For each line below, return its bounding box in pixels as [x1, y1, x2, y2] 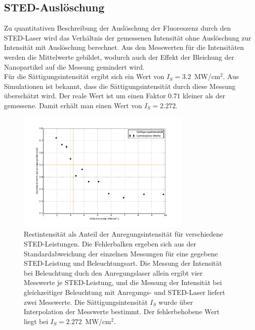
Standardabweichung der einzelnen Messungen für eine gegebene [24, 248, 218, 258]
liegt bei [24, 316, 48, 326]
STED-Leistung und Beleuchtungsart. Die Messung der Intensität [24, 258, 222, 268]
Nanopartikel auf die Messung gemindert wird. [4, 61, 145, 72]
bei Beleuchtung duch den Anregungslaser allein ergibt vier [24, 267, 203, 278]
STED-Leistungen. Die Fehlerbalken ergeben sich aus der [24, 239, 196, 249]
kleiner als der [182, 90, 225, 101]
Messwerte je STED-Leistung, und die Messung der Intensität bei [24, 277, 222, 288]
